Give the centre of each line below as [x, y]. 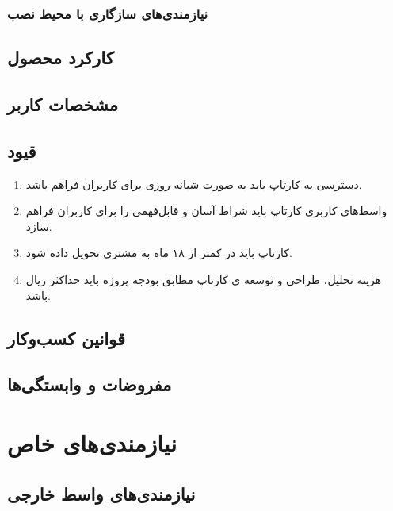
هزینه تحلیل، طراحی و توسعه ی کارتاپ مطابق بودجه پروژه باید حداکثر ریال [204, 279]
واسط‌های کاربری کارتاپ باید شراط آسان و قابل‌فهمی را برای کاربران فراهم [206, 211]
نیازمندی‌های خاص [92, 442]
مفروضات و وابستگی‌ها [90, 384]
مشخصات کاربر [63, 104]
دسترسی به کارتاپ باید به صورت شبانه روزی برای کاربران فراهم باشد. [194, 184]
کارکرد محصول [61, 58]
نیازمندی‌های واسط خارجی [101, 493]
